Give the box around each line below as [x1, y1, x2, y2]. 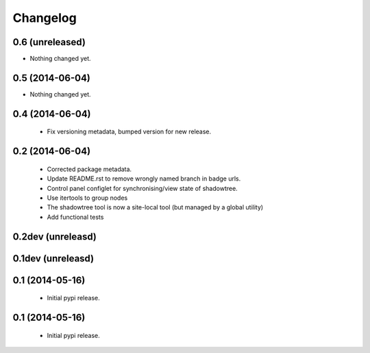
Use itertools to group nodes [47, 194, 128, 202]
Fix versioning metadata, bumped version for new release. [47, 127, 212, 136]
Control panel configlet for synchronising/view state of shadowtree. [47, 184, 238, 192]
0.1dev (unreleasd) [12, 252, 95, 264]
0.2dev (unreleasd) [12, 231, 97, 242]
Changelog [12, 10, 77, 25]
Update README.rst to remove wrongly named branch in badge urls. [47, 174, 241, 183]
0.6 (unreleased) [12, 36, 86, 48]
